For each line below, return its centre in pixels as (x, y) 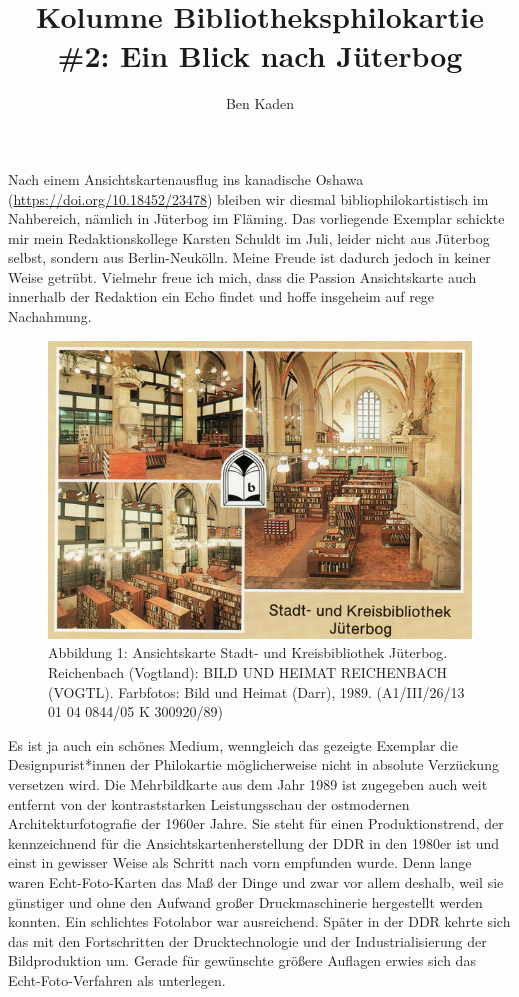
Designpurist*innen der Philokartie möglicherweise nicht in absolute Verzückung (253, 764)
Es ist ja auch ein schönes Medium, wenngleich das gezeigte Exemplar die (233, 744)
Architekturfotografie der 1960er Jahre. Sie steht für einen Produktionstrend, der (256, 823)
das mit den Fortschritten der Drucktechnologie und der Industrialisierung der (247, 940)
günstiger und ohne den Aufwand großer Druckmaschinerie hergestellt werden (245, 901)
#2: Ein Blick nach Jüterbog (260, 55)
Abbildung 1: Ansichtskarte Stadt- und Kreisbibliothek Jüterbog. (248, 652)
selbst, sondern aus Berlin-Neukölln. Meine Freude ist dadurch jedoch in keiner (249, 257)
